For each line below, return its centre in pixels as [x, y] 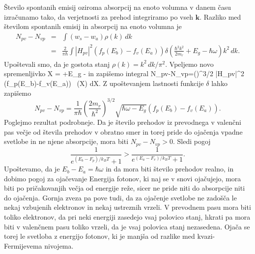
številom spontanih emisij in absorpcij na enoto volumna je [93, 26]
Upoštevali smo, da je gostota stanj [57, 64]
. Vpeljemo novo [189, 64]
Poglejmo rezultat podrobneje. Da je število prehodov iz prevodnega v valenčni [123, 122]
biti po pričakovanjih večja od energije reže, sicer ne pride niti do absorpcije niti [125, 188]
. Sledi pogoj [192, 141]
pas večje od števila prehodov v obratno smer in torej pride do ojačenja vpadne [123, 131]
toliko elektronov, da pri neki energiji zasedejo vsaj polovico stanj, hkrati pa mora [127, 217]
